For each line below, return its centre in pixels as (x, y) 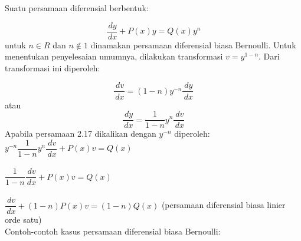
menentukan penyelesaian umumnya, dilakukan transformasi (114, 56)
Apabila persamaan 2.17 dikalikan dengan (81, 133)
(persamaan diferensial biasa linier (223, 205)
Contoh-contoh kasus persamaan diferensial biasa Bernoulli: (113, 231)
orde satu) (23, 219)
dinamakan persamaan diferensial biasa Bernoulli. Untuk (193, 44)
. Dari (269, 56)
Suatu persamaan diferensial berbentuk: (77, 8)
